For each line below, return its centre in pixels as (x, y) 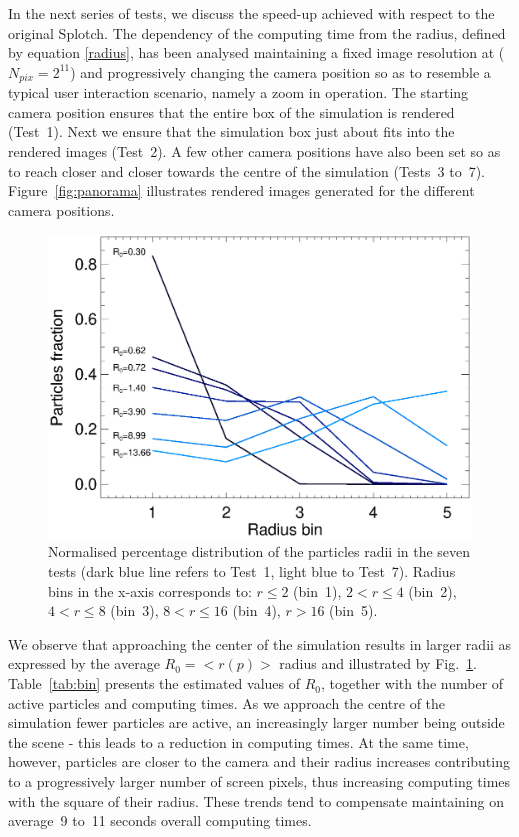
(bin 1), (317, 590)
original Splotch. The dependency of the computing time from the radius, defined (257, 32)
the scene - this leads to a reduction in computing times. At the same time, (238, 741)
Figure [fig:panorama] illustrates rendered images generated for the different (241, 190)
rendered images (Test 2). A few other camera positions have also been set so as (254, 151)
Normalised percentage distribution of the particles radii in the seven (259, 551)
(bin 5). (353, 610)
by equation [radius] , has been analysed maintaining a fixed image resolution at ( (256, 52)
